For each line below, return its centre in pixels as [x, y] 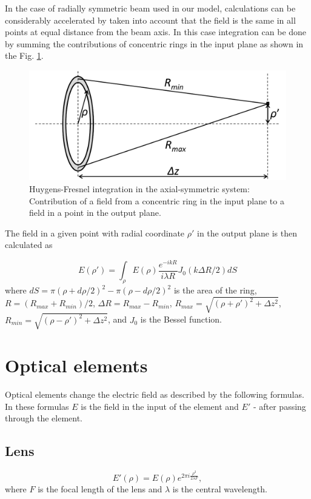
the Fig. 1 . [24, 55]
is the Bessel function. [181, 319]
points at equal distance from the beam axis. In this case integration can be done [156, 32]
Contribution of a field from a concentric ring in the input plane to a [157, 200]
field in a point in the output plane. [95, 213]
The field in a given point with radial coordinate [95, 233]
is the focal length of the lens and [100, 489]
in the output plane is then [247, 233]
